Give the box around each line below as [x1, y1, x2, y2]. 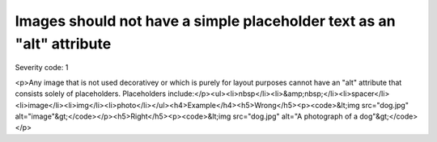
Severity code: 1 [15, 63, 69, 73]
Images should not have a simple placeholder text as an [15, 12, 396, 30]
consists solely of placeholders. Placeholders [15, 89, 166, 98]
